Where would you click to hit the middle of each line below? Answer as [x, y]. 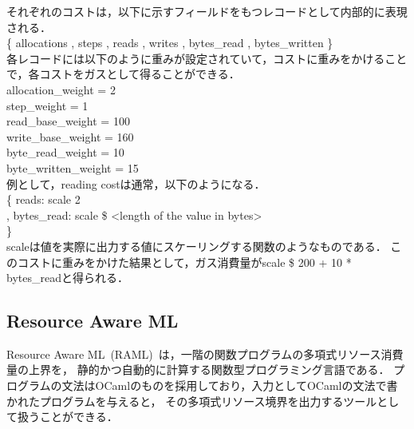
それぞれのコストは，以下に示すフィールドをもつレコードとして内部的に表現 [207, 11]
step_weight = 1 [47, 105]
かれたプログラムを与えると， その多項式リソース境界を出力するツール [192, 401]
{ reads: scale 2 [43, 199]
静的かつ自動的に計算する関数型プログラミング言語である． [233, 369]
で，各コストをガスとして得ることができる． [123, 74]
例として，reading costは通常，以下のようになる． [136, 183]
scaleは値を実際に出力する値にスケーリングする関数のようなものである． [197, 246]
